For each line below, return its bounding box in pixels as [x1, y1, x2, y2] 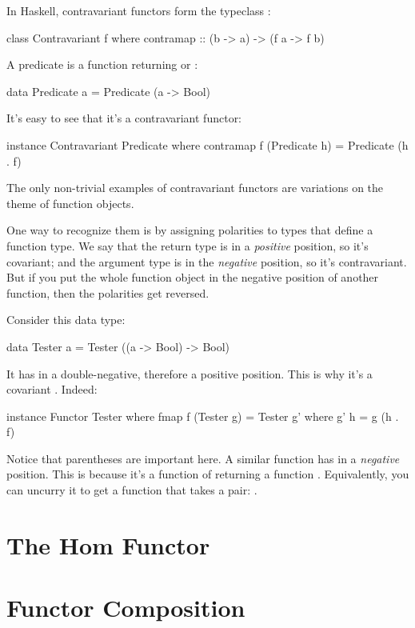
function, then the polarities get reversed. [6, 284, 209, 301]
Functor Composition [6, 591, 245, 624]
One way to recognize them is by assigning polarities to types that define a [6, 222, 373, 238]
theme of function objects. [6, 194, 134, 211]
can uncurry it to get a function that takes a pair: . [6, 482, 257, 498]
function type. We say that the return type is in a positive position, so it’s [6, 237, 369, 254]
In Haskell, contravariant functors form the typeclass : [6, 2, 271, 18]
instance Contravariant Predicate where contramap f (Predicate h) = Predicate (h [6, 136, 409, 153]
